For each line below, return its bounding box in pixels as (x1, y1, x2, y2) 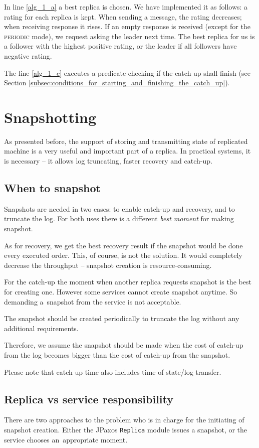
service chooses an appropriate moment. (4, 434, 128, 444)
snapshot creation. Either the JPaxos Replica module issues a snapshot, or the (4, 424, 247, 434)
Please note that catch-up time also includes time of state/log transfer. (4, 366, 221, 377)
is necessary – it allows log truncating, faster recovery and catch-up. (4, 156, 212, 166)
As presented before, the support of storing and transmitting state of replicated (4, 135, 248, 146)
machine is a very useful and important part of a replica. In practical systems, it (4, 145, 251, 156)
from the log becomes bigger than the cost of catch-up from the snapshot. (4, 349, 230, 360)
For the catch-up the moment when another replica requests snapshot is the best (4, 276, 251, 287)
